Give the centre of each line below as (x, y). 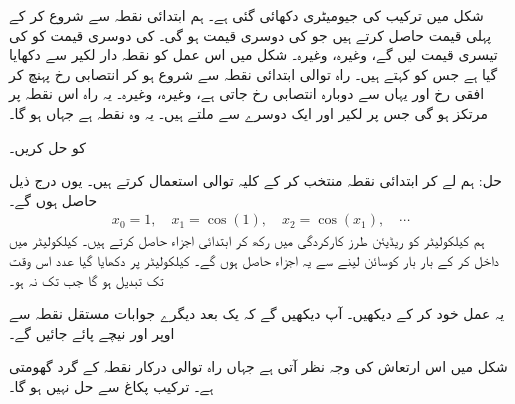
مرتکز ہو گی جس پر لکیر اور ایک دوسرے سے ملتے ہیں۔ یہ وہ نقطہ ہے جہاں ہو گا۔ (248, 112)
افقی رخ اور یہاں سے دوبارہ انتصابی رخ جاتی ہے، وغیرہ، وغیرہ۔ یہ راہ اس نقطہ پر (247, 93)
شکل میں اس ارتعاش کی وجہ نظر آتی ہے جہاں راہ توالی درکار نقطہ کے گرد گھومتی (258, 366)
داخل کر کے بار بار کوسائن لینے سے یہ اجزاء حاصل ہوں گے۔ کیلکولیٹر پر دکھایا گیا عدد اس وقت (254, 259)
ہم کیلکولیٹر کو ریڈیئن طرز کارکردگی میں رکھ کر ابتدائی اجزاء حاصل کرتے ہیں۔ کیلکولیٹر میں (247, 240)
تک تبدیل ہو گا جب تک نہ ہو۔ (86, 279)
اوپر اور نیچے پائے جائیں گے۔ (92, 332)
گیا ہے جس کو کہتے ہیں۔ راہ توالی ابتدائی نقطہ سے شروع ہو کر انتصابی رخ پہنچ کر (253, 73)
